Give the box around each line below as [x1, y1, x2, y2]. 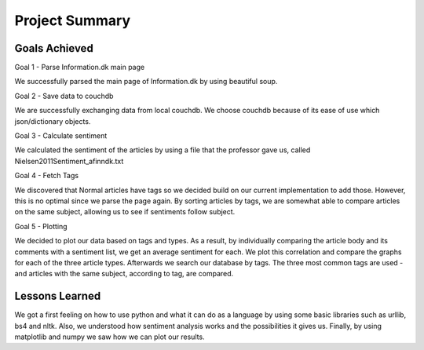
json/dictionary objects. [14, 116, 91, 126]
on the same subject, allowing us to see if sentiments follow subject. [14, 207, 236, 217]
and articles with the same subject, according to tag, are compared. [14, 269, 234, 279]
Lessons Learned [14, 290, 101, 303]
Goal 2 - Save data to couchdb [14, 91, 114, 100]
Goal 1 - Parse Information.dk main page [14, 63, 145, 72]
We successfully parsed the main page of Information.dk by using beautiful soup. [14, 77, 278, 86]
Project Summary [14, 12, 131, 29]
